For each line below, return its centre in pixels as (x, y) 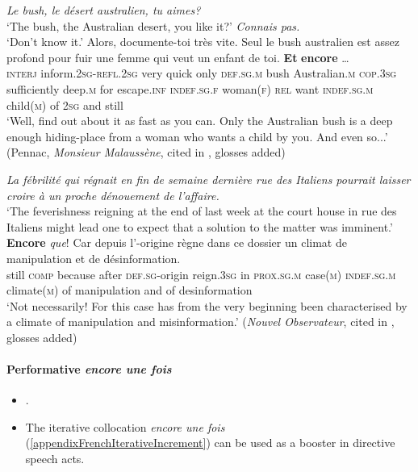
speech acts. (55, 459)
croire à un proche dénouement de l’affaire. (113, 195)
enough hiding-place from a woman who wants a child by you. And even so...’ (197, 136)
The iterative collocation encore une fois (125, 426)
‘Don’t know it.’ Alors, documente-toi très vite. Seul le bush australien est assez (203, 42)
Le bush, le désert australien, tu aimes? (104, 10)
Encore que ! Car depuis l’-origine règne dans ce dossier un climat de (177, 242)
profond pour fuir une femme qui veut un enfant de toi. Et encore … (178, 57)
